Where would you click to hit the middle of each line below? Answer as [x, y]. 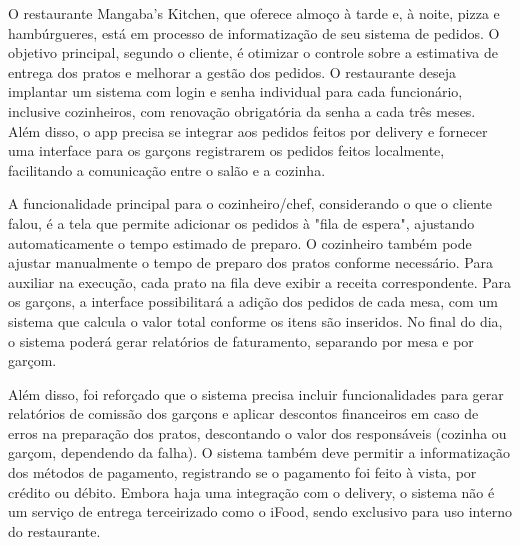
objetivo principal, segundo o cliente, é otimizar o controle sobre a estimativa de [253, 52]
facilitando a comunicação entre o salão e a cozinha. [167, 169]
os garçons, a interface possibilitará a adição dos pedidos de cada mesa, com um [253, 301]
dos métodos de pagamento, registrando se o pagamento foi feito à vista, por [242, 472]
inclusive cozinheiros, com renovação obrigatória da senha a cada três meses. [242, 110]
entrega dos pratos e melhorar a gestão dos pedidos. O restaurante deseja [232, 71]
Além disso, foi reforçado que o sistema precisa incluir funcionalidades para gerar [256, 393]
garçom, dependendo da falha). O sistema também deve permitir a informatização [259, 452]
